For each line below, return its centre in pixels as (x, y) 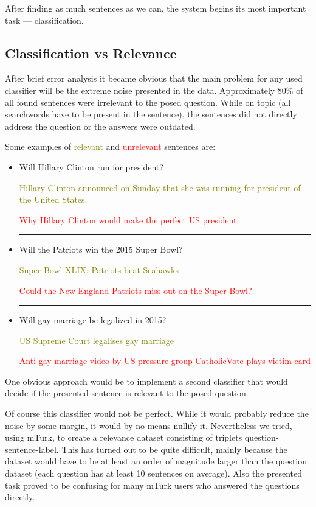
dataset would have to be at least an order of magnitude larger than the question (156, 461)
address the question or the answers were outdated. (100, 126)
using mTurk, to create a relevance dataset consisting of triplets (124, 437)
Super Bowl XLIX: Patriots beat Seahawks (99, 269)
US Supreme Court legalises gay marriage (97, 340)
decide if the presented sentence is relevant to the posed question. (127, 393)
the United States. (53, 199)
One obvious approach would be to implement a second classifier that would (146, 381)
